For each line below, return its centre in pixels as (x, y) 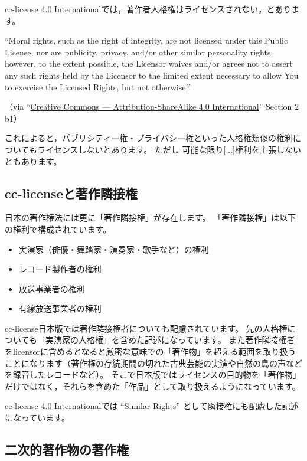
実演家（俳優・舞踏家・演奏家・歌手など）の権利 (114, 249)
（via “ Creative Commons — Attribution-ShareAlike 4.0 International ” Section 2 (152, 107)
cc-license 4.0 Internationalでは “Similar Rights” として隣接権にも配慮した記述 (152, 406)
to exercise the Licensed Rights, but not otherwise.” (98, 86)
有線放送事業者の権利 (60, 308)
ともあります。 (33, 161)
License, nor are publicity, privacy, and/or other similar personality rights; (139, 52)
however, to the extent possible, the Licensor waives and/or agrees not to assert (149, 63)
